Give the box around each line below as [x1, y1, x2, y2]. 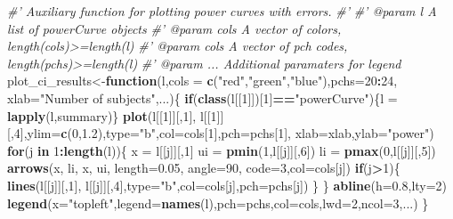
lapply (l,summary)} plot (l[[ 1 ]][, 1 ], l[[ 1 [7, 106, 217, 125]
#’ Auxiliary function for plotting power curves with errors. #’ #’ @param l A [7, 2, 437, 20]
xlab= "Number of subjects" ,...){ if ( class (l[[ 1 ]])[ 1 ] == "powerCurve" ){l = [7, 88, 398, 107]
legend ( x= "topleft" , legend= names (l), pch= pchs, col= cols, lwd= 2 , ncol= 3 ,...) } [7, 193, 429, 212]
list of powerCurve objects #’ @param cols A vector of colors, [7, 19, 342, 37]
